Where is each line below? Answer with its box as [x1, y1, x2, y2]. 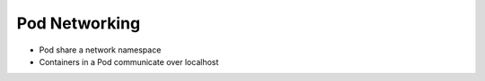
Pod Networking [16, 13, 141, 33]
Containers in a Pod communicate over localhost [39, 56, 219, 67]
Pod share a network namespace [39, 45, 162, 55]
